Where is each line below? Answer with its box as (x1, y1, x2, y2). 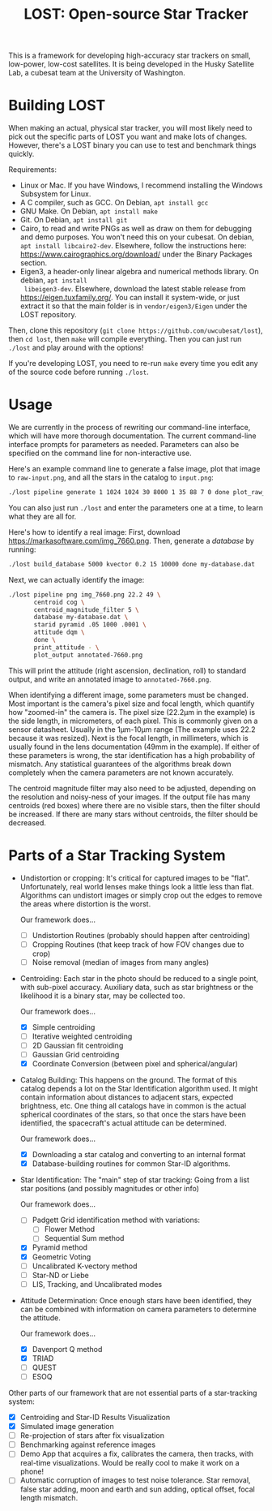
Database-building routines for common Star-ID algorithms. (32, 1159, 231, 1169)
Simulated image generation (19, 1422, 115, 1431)
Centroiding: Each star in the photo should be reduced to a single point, (19, 973, 259, 983)
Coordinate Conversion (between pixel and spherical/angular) (32, 1059, 239, 1069)
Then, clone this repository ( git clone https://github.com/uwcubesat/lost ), (8, 325, 263, 335)
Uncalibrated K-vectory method (32, 1261, 138, 1271)
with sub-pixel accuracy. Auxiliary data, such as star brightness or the (19, 982, 253, 992)
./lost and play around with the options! (8, 342, 144, 353)
